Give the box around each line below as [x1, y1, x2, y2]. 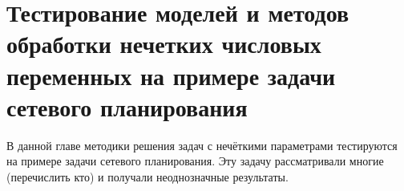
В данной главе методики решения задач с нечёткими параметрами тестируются [6, 136, 398, 153]
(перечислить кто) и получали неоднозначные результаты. [6, 168, 289, 185]
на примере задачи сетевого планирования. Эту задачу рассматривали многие [6, 152, 384, 169]
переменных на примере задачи [6, 59, 336, 91]
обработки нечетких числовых [6, 27, 321, 60]
